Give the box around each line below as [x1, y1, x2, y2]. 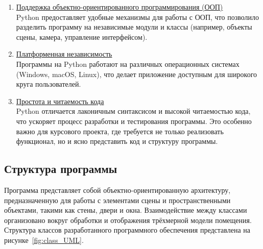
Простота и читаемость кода [16, 95, 104, 106]
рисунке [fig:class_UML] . [4, 234, 84, 245]
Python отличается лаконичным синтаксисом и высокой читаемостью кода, [16, 106, 251, 116]
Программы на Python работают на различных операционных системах [16, 58, 240, 69]
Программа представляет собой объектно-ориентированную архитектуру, [4, 184, 231, 195]
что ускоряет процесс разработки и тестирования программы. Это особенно [16, 115, 252, 126]
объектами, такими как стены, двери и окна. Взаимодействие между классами [4, 205, 247, 215]
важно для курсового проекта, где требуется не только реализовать [16, 126, 224, 136]
